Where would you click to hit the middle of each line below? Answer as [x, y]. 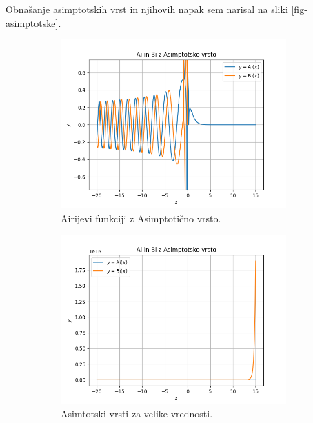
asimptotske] [32, 22]
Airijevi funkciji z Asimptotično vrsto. [141, 218]
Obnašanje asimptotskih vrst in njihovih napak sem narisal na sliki [147, 9]
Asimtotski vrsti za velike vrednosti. [137, 414]
